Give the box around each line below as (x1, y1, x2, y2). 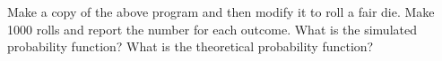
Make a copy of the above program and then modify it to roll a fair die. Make (7, 3, 435, 20)
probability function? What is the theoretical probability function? (7, 37, 374, 56)
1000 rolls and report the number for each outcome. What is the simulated (7, 19, 417, 38)
